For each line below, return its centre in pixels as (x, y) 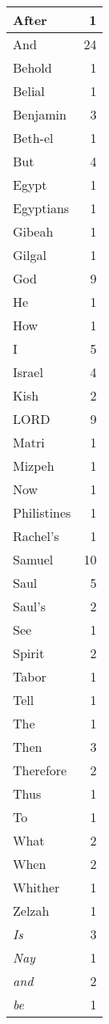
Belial (29, 91)
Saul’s (29, 606)
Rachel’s (36, 536)
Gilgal (30, 255)
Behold (32, 67)
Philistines (42, 512)
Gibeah (33, 231)
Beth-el (33, 138)
